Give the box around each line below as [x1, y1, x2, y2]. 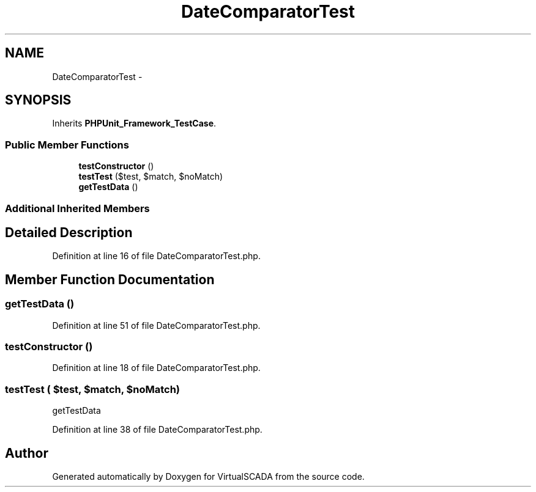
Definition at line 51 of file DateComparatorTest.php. [52, 320, 261, 331]
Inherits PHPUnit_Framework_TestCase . [52, 118, 217, 129]
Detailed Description [5, 224, 133, 240]
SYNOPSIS [5, 92, 72, 108]
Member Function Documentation [5, 271, 215, 287]
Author [5, 445, 48, 461]
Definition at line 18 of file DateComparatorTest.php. [52, 362, 261, 373]
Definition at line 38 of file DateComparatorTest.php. [52, 424, 262, 435]
